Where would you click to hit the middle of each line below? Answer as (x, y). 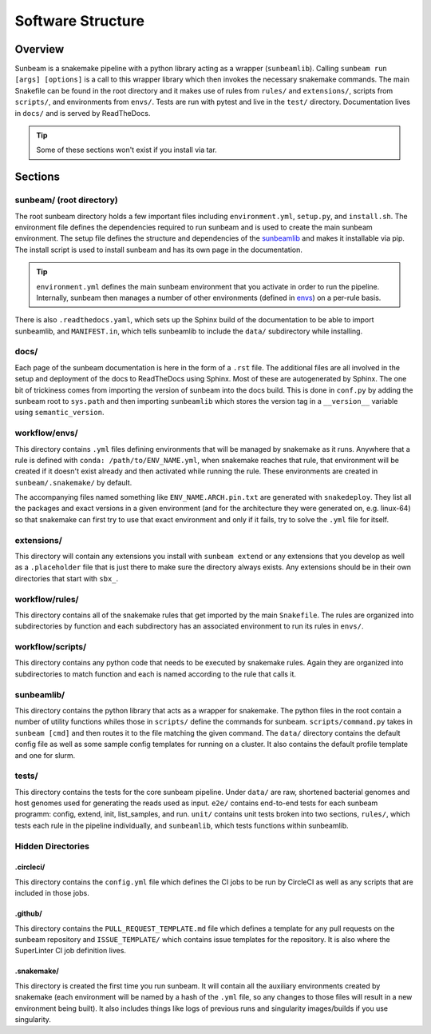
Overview (40, 49)
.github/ (29, 914)
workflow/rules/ (47, 599)
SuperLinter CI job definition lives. (71, 951)
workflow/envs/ (47, 433)
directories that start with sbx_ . (67, 578)
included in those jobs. (52, 893)
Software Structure (80, 21)
